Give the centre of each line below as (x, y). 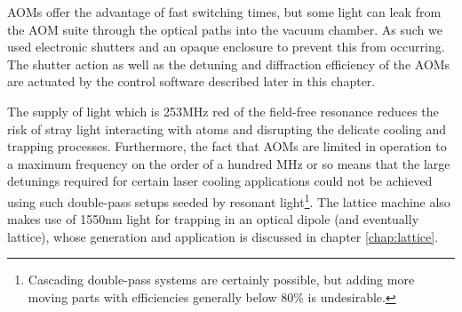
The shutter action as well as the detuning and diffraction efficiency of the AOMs (229, 64)
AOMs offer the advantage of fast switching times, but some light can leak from (224, 12)
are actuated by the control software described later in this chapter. (191, 81)
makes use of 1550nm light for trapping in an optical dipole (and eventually (213, 219)
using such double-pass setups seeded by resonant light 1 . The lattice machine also (229, 200)
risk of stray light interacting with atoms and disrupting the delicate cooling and (227, 128)
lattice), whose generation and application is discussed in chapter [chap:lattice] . (223, 236)
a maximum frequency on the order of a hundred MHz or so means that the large (229, 163)
